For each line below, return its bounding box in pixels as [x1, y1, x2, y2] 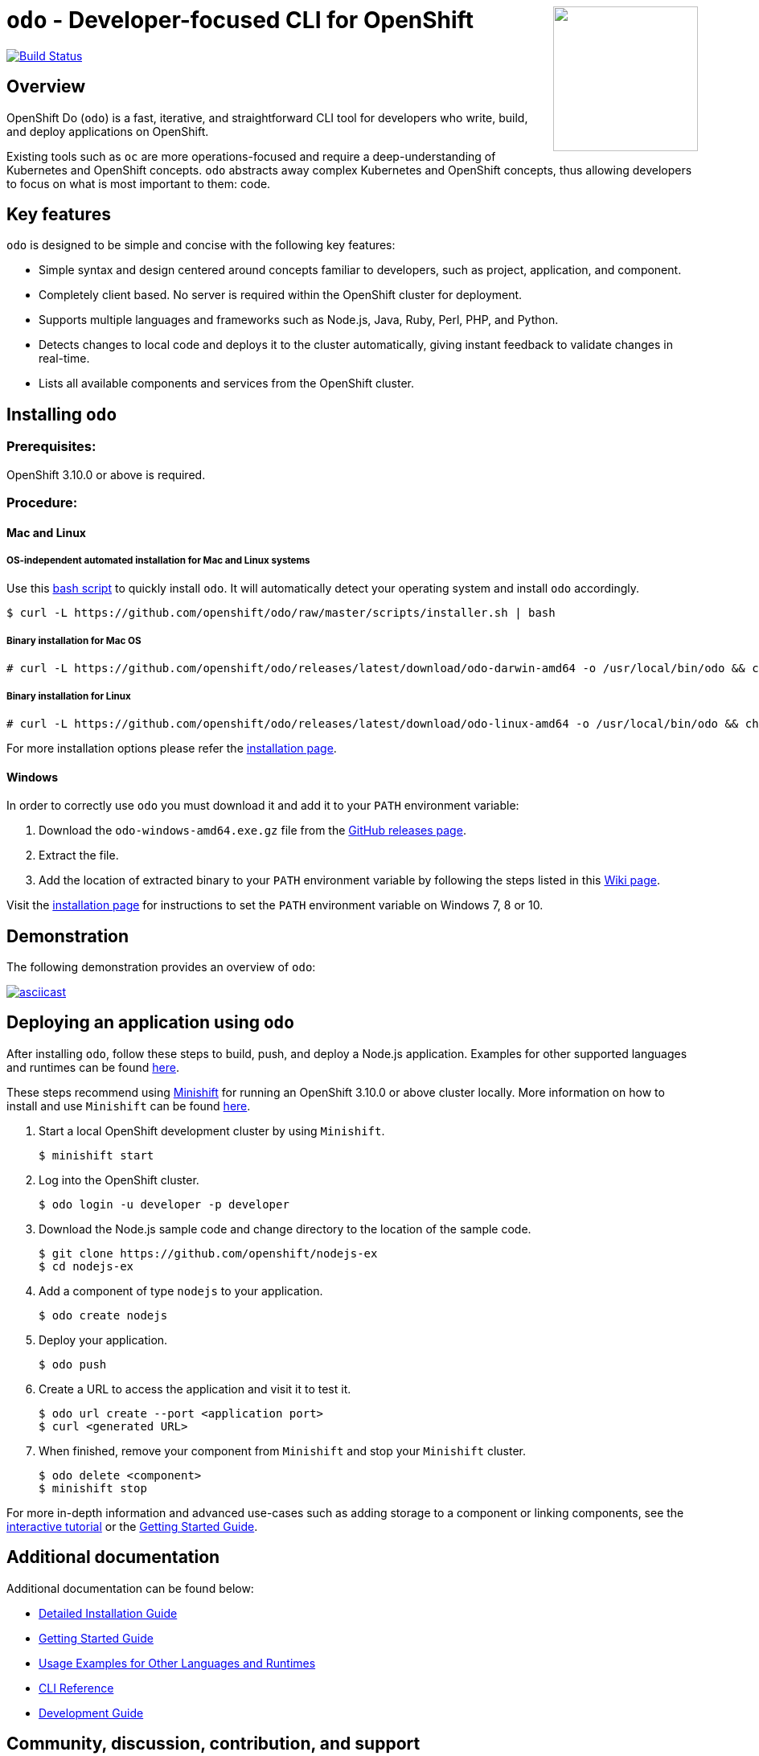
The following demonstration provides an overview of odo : [6, 960, 316, 974]
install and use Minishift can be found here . [6, 1098, 251, 1113]
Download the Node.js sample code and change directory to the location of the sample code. [39, 1221, 531, 1236]
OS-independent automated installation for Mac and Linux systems [6, 555, 310, 567]
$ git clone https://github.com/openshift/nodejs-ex [39, 1246, 378, 1260]
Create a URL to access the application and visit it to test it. [39, 1381, 351, 1396]
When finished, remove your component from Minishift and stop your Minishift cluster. [39, 1443, 527, 1458]
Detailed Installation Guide [39, 1606, 178, 1620]
